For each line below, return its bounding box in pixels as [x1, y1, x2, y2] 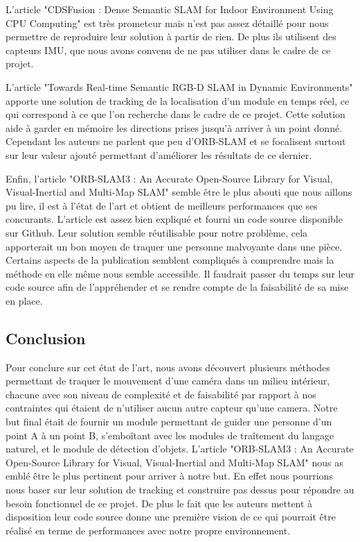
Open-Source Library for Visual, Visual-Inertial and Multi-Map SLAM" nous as [6, 455, 343, 469]
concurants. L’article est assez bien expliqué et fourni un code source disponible [6, 212, 343, 226]
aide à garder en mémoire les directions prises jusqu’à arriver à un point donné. [6, 120, 343, 135]
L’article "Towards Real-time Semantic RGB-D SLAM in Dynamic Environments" [6, 79, 353, 94]
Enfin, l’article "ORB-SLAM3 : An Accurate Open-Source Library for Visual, [6, 171, 333, 185]
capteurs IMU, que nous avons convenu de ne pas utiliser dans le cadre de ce [6, 42, 331, 57]
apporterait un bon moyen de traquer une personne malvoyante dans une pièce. [6, 239, 343, 253]
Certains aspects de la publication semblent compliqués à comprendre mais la [6, 253, 334, 267]
